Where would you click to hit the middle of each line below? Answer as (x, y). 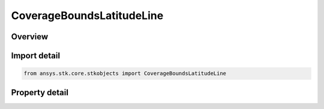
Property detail (40, 92)
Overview (30, 37)
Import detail (35, 56)
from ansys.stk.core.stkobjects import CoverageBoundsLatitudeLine (125, 74)
